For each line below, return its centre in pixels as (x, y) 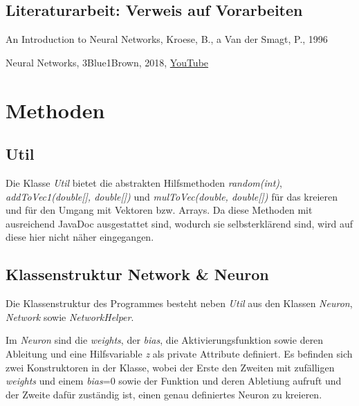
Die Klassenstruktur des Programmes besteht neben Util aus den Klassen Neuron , (179, 303)
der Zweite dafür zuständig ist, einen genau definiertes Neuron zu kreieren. (164, 394)
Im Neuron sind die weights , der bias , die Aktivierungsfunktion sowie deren (165, 340)
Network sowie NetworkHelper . (70, 316)
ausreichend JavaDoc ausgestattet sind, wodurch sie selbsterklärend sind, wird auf (179, 223)
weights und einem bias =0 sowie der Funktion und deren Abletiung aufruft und (174, 381)
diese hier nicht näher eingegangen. (80, 237)
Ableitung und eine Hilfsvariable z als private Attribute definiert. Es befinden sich (179, 353)
